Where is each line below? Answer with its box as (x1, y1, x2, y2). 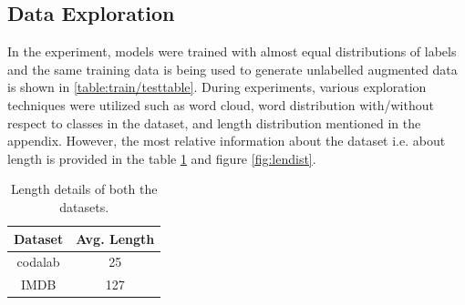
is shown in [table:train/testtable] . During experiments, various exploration (7, 77, 427, 97)
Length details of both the (10, 179, 158, 198)
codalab (16, 252, 60, 271)
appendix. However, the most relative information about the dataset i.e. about (7, 131, 446, 150)
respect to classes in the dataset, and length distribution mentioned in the (7, 113, 421, 132)
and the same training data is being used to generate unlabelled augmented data (7, 59, 458, 78)
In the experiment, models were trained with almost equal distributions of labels (7, 42, 457, 61)
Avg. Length (76, 229, 155, 248)
